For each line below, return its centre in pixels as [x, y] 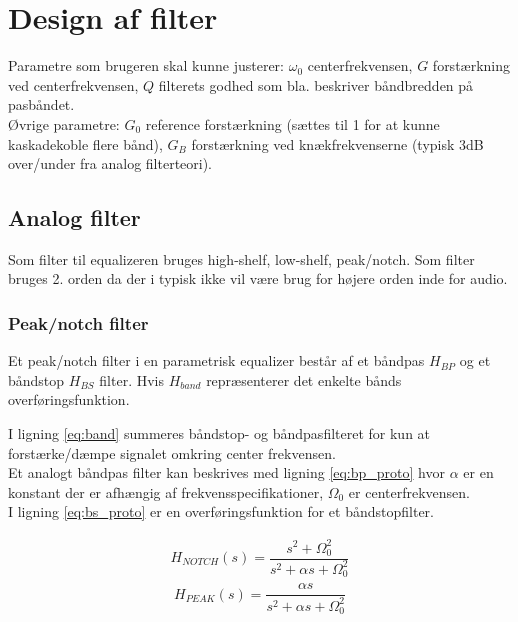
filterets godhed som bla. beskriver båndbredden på [316, 84]
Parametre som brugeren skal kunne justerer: [146, 65]
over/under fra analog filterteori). [110, 163]
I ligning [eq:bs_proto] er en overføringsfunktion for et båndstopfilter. [221, 511]
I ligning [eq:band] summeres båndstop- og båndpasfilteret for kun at [219, 433]
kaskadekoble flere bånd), [85, 143]
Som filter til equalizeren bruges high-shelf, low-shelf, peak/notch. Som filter [241, 258]
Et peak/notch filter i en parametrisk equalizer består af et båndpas [216, 360]
